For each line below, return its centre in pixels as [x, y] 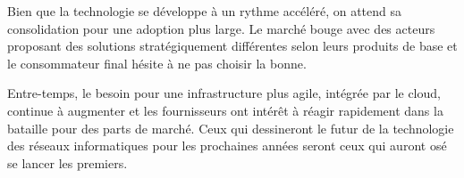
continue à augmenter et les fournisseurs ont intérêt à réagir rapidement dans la [225, 110]
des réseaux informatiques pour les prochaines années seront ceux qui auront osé [227, 146]
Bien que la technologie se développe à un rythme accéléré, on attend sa [204, 11]
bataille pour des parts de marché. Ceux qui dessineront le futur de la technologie [231, 128]
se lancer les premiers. [67, 162]
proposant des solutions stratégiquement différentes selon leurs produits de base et [232, 46]
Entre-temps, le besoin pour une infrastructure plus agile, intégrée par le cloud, [224, 93]
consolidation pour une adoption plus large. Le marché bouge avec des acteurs [221, 28]
